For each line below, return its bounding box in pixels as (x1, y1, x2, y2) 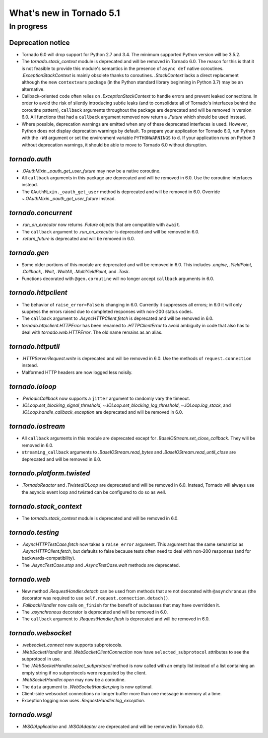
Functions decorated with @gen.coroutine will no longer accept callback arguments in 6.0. (21, 276, 214, 282)
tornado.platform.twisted (9, 469, 90, 478)
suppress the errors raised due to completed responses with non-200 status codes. (21, 308, 193, 314)
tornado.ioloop (9, 382, 57, 391)
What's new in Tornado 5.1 (9, 7, 120, 18)
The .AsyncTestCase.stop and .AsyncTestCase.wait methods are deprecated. (21, 562, 180, 568)
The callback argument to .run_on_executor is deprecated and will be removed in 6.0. (21, 228, 200, 234)
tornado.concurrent (9, 209, 72, 217)
